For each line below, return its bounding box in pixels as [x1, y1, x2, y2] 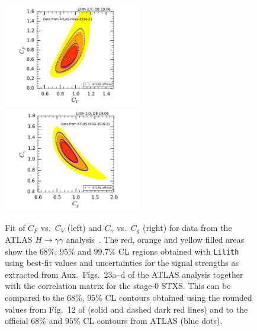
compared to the [5, 291, 65, 304]
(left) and [67, 221, 102, 233]
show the [5, 245, 37, 257]
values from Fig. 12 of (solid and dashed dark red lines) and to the [5, 303, 248, 315]
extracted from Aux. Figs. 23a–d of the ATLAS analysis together [5, 268, 243, 280]
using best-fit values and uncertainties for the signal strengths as [5, 256, 239, 269]
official [5, 314, 28, 327]
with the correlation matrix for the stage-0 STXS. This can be [5, 279, 231, 292]
